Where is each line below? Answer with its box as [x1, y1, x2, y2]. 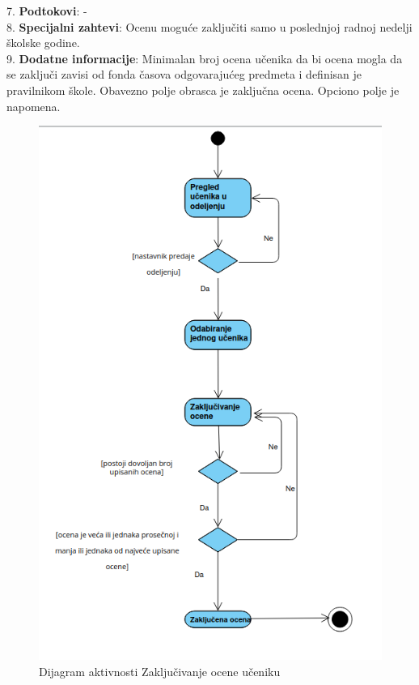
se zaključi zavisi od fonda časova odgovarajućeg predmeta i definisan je [6, 66, 362, 83]
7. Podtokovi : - [6, 2, 87, 19]
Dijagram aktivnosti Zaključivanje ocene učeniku [39, 663, 281, 680]
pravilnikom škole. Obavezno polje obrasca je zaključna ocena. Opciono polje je [6, 81, 400, 98]
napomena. [6, 97, 61, 114]
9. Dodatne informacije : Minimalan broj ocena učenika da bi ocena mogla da [6, 49, 403, 66]
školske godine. [6, 34, 80, 51]
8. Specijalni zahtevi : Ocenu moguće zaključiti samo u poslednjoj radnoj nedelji [6, 18, 413, 35]
